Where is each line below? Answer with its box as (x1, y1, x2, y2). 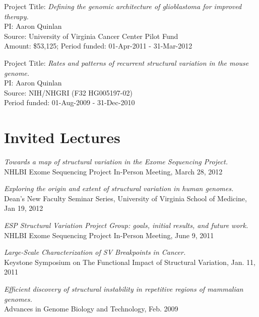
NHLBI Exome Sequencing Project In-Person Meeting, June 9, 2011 (4, 230, 214, 240)
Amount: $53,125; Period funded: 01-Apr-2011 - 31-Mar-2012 (4, 40, 192, 51)
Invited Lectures (4, 127, 120, 148)
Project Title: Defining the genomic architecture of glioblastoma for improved (4, 1, 242, 11)
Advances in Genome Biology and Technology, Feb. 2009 (4, 303, 178, 314)
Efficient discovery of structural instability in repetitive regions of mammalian (4, 284, 243, 294)
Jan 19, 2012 (4, 203, 43, 213)
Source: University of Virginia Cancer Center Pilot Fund (4, 30, 178, 41)
